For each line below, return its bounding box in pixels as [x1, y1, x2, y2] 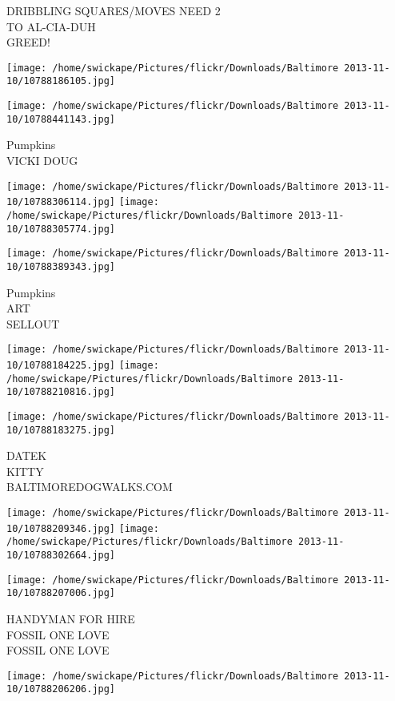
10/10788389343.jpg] [6, 260, 116, 272]
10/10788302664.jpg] [6, 550, 116, 561]
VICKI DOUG [6, 152, 78, 168]
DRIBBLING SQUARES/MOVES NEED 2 [6, 2, 221, 18]
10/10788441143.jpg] [6, 113, 116, 125]
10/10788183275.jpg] [6, 424, 116, 436]
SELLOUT [6, 315, 60, 332]
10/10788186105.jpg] [6, 75, 116, 87]
